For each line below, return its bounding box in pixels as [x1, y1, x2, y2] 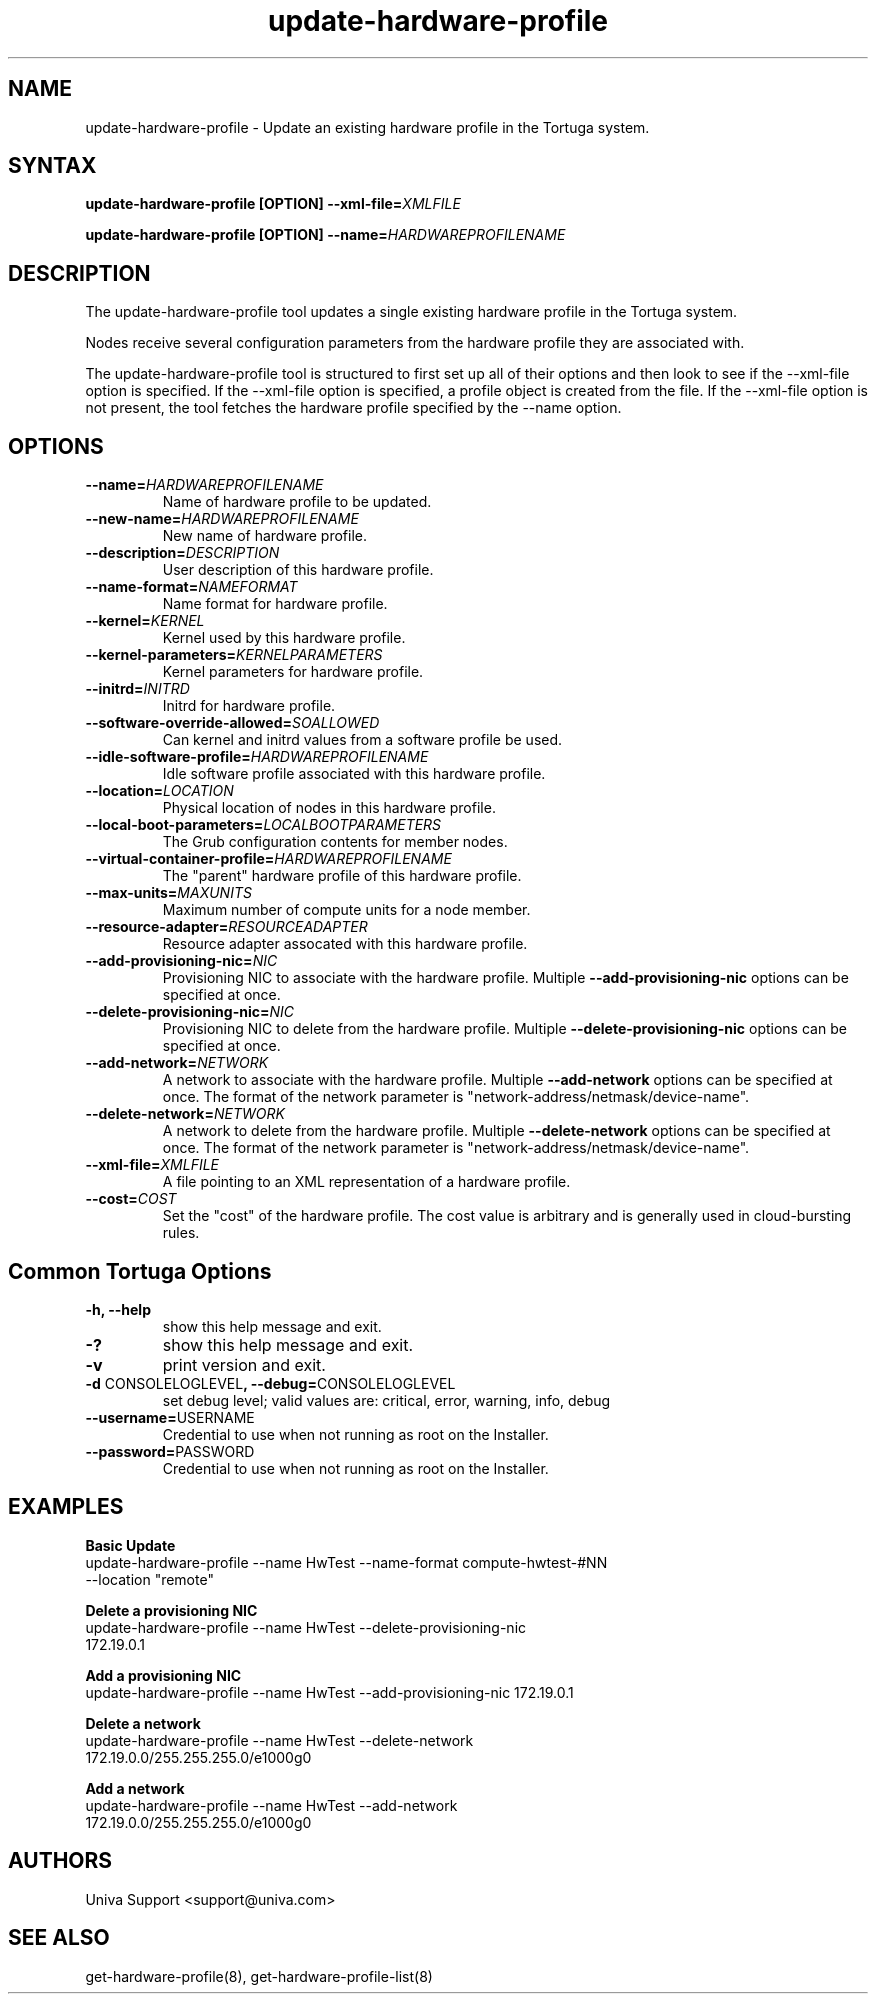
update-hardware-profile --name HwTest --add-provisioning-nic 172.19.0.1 [85, 1683, 574, 1701]
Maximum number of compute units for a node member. [162, 901, 531, 919]
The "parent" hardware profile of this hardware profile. [162, 867, 522, 885]
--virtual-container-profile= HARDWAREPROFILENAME [85, 850, 452, 868]
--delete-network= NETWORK [85, 1105, 285, 1123]
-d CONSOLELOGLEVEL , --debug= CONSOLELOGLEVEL [85, 1374, 456, 1392]
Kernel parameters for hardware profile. [162, 663, 424, 681]
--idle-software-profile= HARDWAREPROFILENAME [85, 748, 429, 766]
